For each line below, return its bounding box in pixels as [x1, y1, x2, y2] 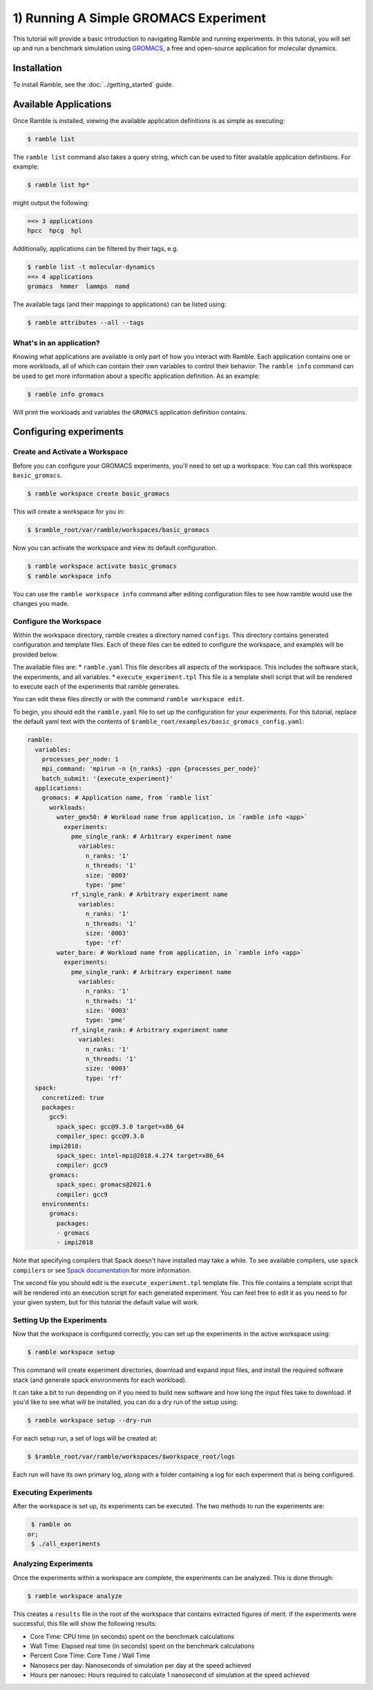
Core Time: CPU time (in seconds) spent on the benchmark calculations [30, 1632, 235, 1640]
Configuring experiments [12, 426, 124, 438]
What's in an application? [12, 338, 100, 348]
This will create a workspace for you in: [12, 508, 125, 516]
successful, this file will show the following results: [12, 1620, 157, 1628]
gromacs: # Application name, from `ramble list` [41, 794, 213, 801]
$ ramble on [31, 1521, 72, 1528]
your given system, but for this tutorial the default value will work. [12, 1298, 200, 1306]
